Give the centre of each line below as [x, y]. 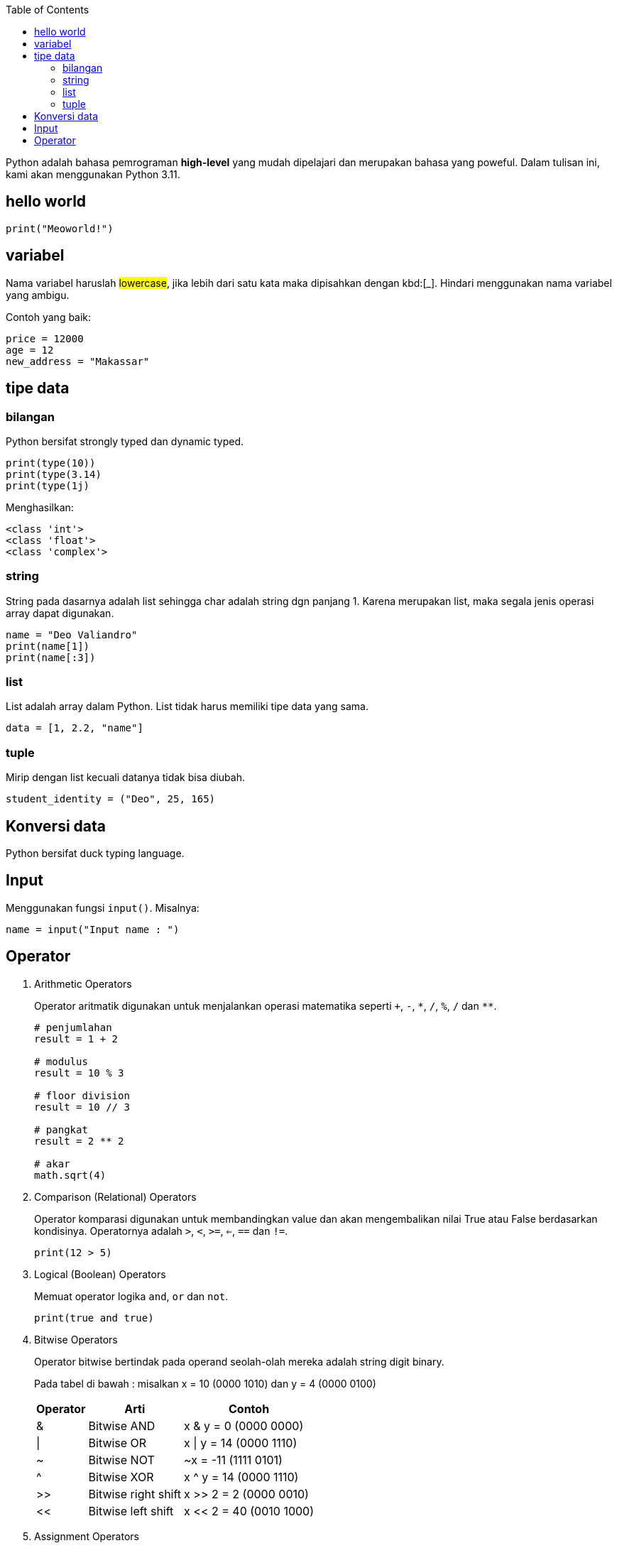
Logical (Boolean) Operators [100, 1274]
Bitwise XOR [121, 1477]
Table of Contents [48, 10]
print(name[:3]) [51, 657]
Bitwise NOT [121, 1460]
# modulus [61, 1061]
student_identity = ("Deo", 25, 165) [111, 799]
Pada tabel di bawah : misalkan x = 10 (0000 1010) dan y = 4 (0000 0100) [205, 1383]
